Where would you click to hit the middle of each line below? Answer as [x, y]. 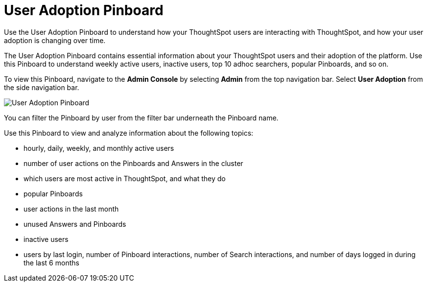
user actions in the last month [71, 209]
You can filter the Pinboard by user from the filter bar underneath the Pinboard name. [141, 118]
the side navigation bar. [42, 87]
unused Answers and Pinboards [75, 224]
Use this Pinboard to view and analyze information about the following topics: [129, 133]
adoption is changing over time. [55, 40]
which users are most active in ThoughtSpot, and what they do [125, 178]
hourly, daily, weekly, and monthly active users [99, 148]
